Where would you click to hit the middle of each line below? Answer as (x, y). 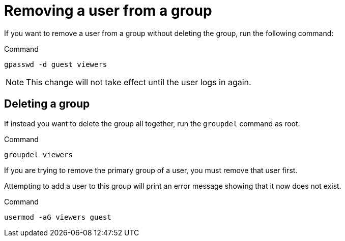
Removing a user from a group (108, 11)
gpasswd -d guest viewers (56, 64)
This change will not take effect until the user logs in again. (139, 82)
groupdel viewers (38, 154)
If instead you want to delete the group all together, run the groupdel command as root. (152, 123)
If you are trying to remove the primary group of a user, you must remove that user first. (151, 170)
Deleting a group (47, 104)
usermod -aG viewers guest (58, 217)
